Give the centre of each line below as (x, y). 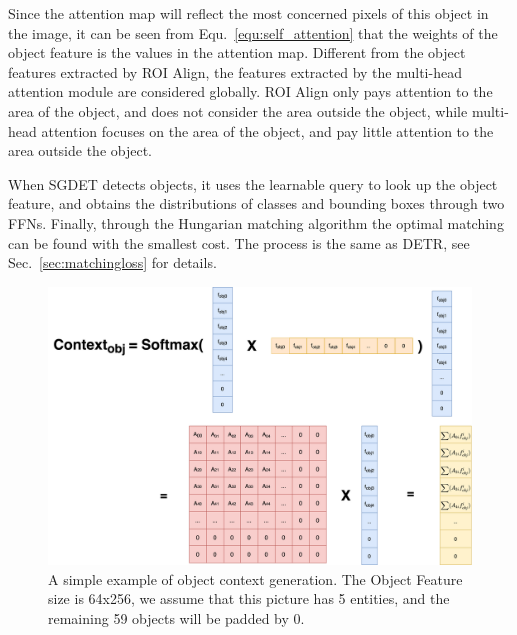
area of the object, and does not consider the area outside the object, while (238, 110)
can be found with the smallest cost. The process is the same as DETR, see (239, 242)
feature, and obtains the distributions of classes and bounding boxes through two (256, 203)
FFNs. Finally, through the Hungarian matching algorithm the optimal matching (256, 222)
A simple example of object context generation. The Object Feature (255, 578)
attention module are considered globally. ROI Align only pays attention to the (250, 91)
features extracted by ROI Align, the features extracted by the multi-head (235, 71)
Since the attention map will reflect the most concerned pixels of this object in (248, 13)
